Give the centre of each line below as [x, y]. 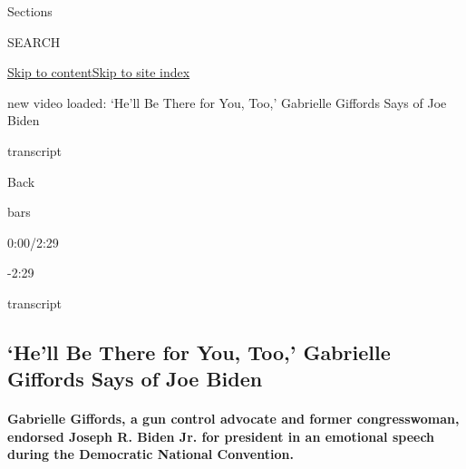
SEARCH [34, 41]
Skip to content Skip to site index [99, 72]
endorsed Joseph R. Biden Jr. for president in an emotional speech [221, 436]
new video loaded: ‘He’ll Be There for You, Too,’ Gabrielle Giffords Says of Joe [227, 102]
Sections [30, 11]
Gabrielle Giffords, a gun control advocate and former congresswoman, [233, 419]
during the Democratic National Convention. [150, 454]
